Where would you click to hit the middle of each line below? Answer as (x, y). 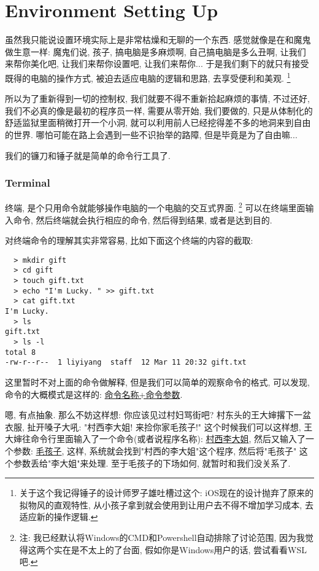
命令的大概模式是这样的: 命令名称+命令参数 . (94, 394)
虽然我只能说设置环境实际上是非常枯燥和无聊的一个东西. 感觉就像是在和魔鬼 (158, 40)
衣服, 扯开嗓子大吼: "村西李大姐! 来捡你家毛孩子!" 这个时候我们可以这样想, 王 (159, 426)
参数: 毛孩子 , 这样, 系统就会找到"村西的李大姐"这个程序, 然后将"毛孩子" (155, 450)
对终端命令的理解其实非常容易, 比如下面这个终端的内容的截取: (129, 240)
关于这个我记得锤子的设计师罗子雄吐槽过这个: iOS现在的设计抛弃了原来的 (166, 493)
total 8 (21, 352)
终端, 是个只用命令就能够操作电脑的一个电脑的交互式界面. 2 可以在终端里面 (155, 207)
